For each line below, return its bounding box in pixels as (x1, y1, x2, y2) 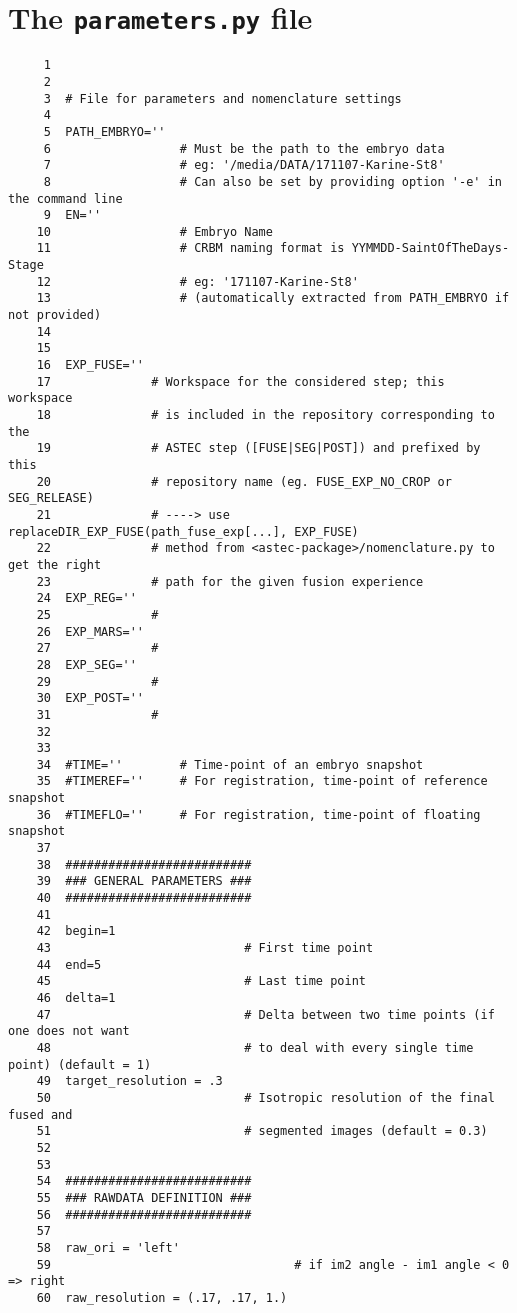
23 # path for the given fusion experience (36, 574, 424, 589)
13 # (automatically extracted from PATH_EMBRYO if (36, 291, 510, 306)
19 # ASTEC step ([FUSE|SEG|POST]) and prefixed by (36, 441, 481, 456)
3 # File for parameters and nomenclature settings (43, 91, 402, 106)
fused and (8, 1107, 73, 1122)
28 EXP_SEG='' (36, 657, 137, 672)
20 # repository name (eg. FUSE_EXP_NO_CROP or (36, 474, 452, 489)
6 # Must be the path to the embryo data (43, 141, 445, 156)
